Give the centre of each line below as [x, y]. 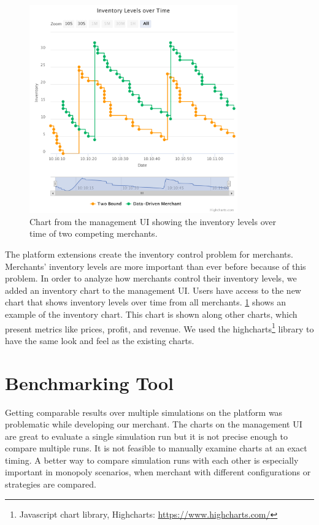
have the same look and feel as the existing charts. [100, 340]
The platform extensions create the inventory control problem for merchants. [149, 254]
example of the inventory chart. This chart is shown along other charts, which [151, 314]
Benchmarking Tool [89, 382]
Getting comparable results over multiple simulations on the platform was [144, 412]
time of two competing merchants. [94, 233]
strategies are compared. [51, 484]
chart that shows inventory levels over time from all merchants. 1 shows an [145, 302]
